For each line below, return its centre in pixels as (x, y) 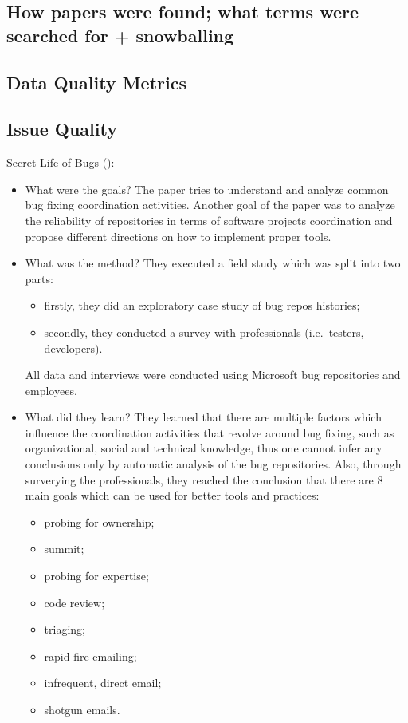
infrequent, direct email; (103, 683)
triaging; (65, 629)
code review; (75, 602)
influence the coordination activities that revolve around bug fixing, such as (210, 432)
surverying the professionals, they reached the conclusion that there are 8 (204, 479)
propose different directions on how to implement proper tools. (178, 236)
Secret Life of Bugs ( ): (61, 162)
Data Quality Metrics (96, 82)
